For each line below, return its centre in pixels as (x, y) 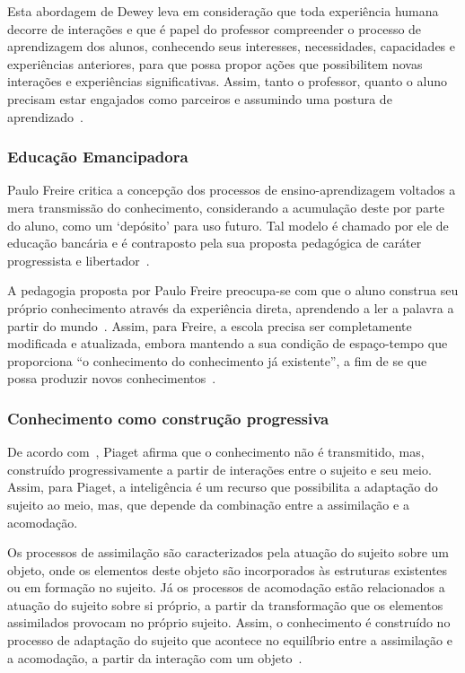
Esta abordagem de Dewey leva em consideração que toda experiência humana (223, 11)
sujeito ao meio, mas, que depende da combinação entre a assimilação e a (208, 504)
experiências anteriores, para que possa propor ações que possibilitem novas (215, 63)
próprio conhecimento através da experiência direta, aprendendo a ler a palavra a (231, 307)
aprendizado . (45, 116)
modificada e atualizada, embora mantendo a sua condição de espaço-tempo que (228, 343)
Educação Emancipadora (98, 157)
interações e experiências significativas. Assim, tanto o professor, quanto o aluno (227, 81)
